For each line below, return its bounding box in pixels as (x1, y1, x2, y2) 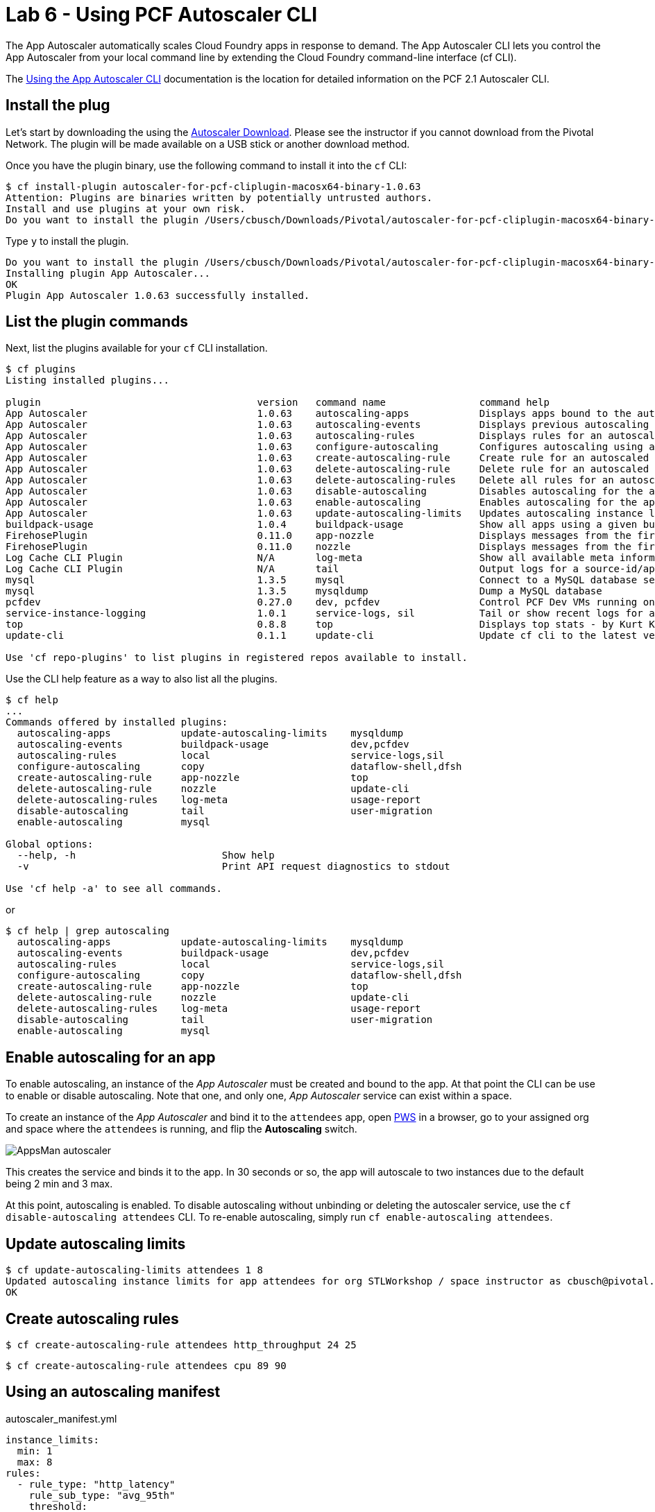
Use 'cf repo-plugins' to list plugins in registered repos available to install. (6, 652, 468, 664)
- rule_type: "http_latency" (17, 1478, 176, 1490)
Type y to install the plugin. (6, 234, 129, 247)
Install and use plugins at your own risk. (6, 203, 246, 214)
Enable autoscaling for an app (6, 1048, 216, 1066)
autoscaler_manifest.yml (6, 1412, 117, 1425)
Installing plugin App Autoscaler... (6, 267, 211, 279)
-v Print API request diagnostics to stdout (17, 861, 450, 873)
